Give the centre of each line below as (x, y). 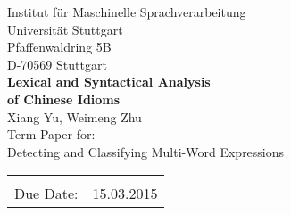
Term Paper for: (51, 134)
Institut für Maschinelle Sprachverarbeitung (127, 12)
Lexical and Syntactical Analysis (109, 82)
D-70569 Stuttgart (57, 64)
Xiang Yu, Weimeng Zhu (75, 116)
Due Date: (46, 194)
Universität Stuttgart (65, 29)
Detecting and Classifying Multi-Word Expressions (146, 151)
